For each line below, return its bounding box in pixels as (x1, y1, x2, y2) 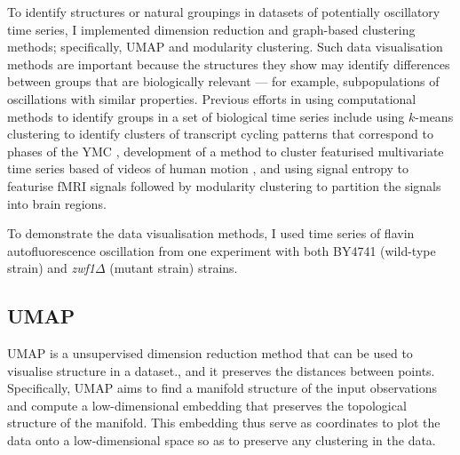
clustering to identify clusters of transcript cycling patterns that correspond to (7, 124, 433, 143)
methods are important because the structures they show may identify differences (7, 54, 450, 73)
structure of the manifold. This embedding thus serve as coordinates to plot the (7, 413, 440, 432)
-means (415, 107, 454, 125)
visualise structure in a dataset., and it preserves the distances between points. (7, 361, 435, 379)
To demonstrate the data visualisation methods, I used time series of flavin (7, 224, 415, 243)
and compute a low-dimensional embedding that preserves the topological (7, 395, 407, 414)
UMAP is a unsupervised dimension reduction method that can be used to (7, 344, 413, 363)
